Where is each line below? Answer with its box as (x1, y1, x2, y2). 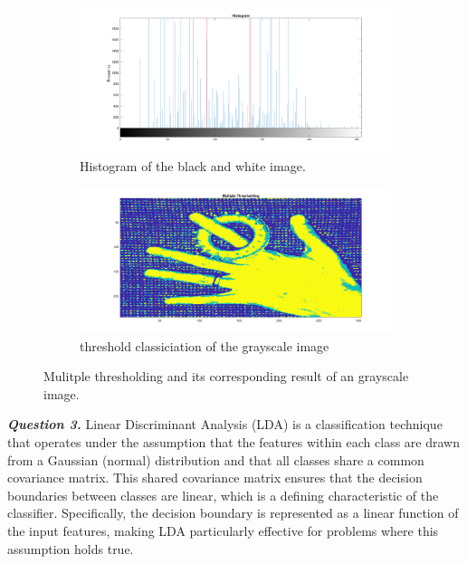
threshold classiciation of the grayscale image (80, 336, 329, 355)
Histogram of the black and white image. (80, 156, 306, 175)
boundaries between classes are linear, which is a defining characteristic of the (7, 485, 439, 504)
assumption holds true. (7, 539, 134, 558)
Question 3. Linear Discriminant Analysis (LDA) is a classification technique (7, 415, 443, 434)
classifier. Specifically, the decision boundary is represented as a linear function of (7, 503, 459, 522)
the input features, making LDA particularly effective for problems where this (7, 521, 439, 540)
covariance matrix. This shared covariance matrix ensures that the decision (7, 468, 423, 487)
